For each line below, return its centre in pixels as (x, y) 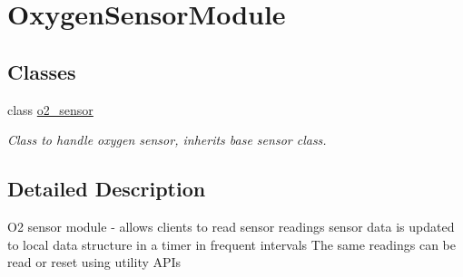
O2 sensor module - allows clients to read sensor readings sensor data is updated (231, 226)
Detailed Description (107, 189)
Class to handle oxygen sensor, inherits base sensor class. (167, 140)
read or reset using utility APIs (94, 262)
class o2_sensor (50, 109)
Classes (42, 71)
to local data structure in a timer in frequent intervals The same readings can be (232, 244)
